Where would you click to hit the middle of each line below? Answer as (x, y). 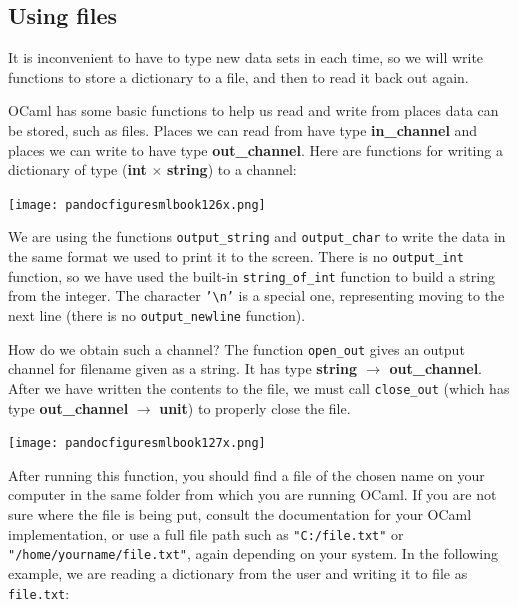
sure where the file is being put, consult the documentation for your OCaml (240, 514)
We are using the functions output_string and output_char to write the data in (257, 236)
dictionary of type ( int (77, 169)
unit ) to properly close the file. (255, 407)
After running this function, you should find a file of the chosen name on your (246, 474)
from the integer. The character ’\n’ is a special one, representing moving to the (256, 295)
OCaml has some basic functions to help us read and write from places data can (253, 110)
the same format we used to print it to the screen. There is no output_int (236, 256)
